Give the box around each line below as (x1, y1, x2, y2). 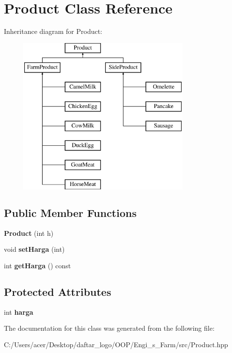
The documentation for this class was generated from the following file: (4, 323, 215, 333)
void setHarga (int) (4, 244, 65, 254)
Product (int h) (4, 228, 54, 238)
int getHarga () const (4, 261, 71, 271)
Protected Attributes (4, 284, 111, 299)
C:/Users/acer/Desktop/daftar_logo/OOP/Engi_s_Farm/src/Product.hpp (4, 339, 228, 350)
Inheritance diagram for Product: (4, 26, 102, 36)
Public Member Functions (4, 205, 137, 220)
